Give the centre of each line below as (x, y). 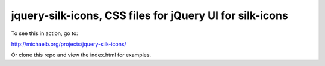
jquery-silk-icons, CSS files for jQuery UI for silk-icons (150, 15)
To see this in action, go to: (45, 33)
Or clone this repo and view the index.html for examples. (81, 55)
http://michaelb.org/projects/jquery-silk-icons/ (69, 44)
